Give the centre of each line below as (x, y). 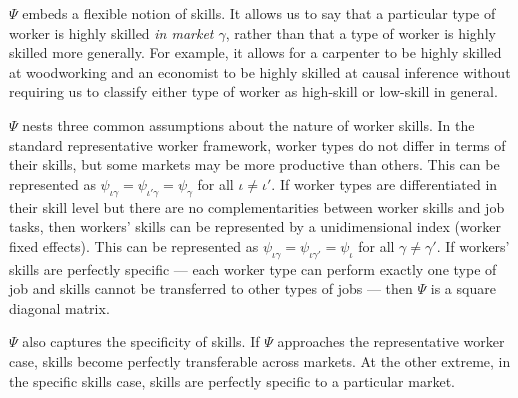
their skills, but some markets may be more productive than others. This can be (254, 164)
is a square (463, 288)
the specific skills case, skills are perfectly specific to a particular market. (232, 380)
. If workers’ (473, 245)
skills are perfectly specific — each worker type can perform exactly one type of (253, 268)
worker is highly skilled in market (111, 32)
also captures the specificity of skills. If (141, 341)
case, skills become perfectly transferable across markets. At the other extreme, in (260, 360)
